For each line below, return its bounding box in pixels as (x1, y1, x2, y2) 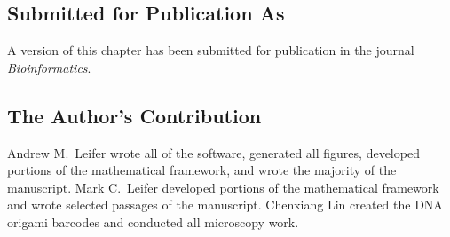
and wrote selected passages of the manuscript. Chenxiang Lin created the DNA (7, 195, 443, 214)
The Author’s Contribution (7, 101, 262, 129)
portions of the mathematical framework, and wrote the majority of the (7, 161, 397, 179)
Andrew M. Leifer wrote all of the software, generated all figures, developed (7, 143, 420, 162)
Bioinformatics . (7, 58, 91, 76)
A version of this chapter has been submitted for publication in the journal (7, 41, 414, 59)
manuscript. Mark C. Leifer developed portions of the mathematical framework (7, 178, 439, 196)
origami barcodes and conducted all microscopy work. (7, 212, 299, 231)
